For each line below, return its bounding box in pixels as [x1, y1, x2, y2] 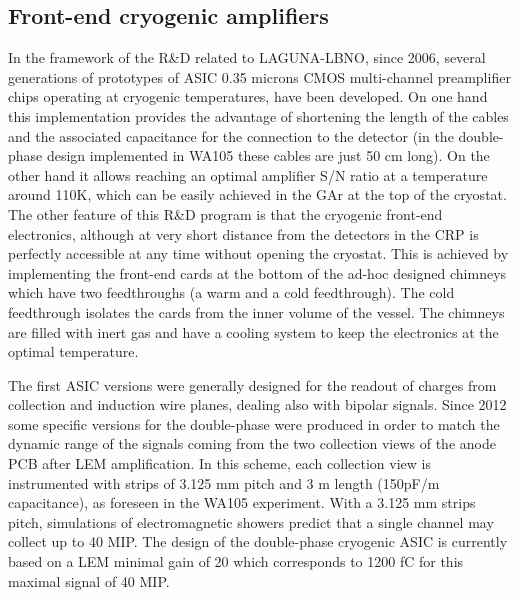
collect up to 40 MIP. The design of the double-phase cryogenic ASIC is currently [8, 531, 508, 552]
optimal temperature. [8, 341, 139, 362]
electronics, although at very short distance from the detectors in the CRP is [8, 223, 479, 244]
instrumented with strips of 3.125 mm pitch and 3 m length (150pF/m [8, 472, 440, 493]
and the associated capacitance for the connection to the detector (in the [8, 125, 454, 146]
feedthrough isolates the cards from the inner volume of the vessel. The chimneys [8, 301, 505, 322]
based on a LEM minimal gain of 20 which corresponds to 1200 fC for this [8, 551, 464, 572]
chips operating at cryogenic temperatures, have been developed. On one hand [8, 86, 488, 107]
